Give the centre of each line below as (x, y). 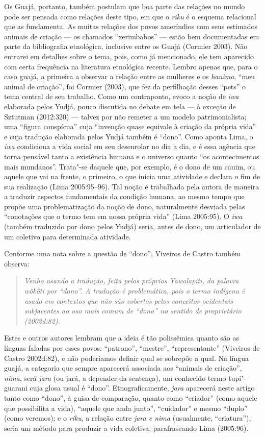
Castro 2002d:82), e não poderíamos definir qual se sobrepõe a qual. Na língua (126, 358)
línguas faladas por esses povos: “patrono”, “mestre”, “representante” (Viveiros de (132, 348)
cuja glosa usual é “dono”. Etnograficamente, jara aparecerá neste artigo (142, 388)
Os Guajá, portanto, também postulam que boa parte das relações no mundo (125, 6)
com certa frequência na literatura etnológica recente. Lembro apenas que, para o (131, 66)
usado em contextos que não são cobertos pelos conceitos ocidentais (129, 300)
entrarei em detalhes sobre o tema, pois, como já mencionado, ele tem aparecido (129, 56)
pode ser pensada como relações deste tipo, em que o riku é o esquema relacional (130, 16)
